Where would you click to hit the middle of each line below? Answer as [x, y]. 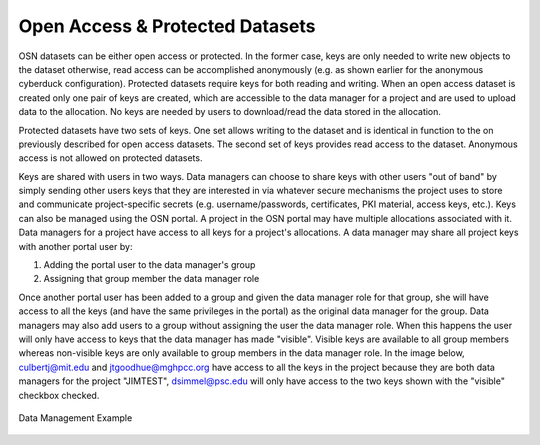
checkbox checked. [59, 395]
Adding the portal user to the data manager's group [149, 265]
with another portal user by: [75, 246]
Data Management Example [75, 417]
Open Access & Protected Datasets [167, 26]
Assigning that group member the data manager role [151, 279]
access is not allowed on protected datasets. [110, 158]
